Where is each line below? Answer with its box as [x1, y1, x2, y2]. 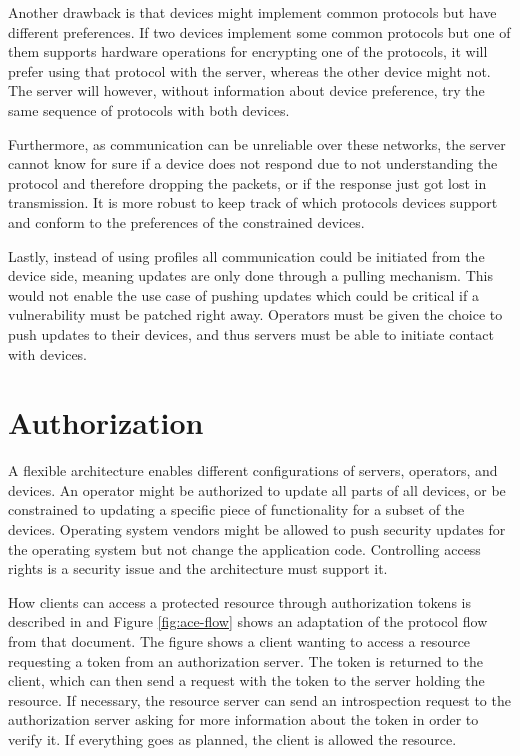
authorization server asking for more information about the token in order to [8, 709, 479, 730]
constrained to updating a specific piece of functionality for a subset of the [8, 499, 465, 520]
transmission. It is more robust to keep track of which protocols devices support [8, 192, 498, 213]
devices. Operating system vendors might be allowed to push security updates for [8, 519, 506, 539]
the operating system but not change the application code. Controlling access [8, 538, 481, 559]
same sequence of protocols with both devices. [8, 99, 290, 120]
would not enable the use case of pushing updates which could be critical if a [8, 284, 479, 305]
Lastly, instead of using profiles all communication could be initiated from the [8, 245, 485, 266]
